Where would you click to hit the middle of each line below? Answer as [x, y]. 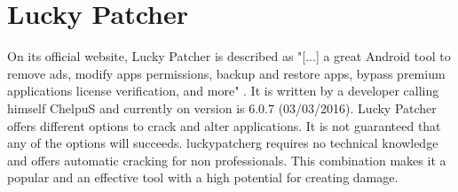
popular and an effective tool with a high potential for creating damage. [203, 177]
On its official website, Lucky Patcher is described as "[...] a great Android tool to [229, 56]
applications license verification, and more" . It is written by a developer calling [223, 91]
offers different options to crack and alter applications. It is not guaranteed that [224, 125]
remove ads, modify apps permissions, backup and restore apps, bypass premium [226, 73]
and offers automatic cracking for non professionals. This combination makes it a [227, 160]
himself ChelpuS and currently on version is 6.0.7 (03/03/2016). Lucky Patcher [222, 108]
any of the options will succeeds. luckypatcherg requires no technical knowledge [223, 143]
